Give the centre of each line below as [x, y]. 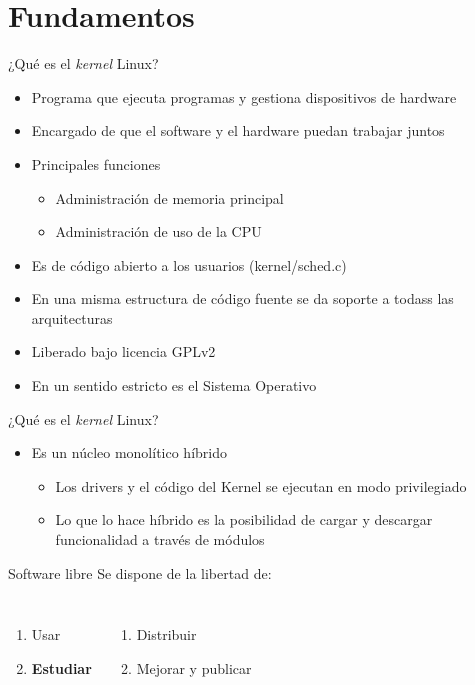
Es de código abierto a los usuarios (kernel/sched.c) [189, 264]
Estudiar [61, 667]
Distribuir [166, 634]
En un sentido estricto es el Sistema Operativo [174, 385]
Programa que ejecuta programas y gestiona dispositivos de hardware [244, 96]
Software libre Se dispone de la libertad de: [140, 572]
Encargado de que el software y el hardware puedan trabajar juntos [238, 130]
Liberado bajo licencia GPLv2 [123, 351]
